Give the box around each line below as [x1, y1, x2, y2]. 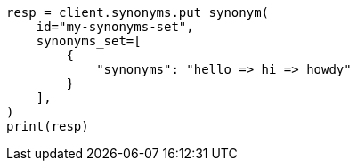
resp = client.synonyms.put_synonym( [6, 5, 270, 20]
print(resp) [6, 119, 89, 133]
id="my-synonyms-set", [36, 20, 194, 34]
